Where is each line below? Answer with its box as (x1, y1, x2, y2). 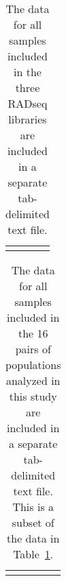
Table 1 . (13, 546, 54, 562)
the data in (7, 530, 60, 546)
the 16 (18, 325, 48, 341)
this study (9, 388, 57, 404)
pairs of (15, 341, 51, 357)
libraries (8, 111, 47, 127)
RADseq (7, 95, 48, 111)
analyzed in (5, 372, 61, 388)
